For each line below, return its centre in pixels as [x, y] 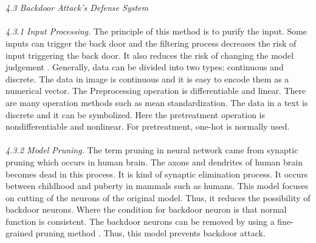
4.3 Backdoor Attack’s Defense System [77, 8]
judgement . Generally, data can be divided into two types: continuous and [145, 67]
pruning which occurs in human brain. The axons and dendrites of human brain [154, 161]
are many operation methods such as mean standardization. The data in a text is [157, 102]
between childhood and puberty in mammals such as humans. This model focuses [157, 186]
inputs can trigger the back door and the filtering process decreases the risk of [151, 43]
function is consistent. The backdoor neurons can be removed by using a [140, 221]
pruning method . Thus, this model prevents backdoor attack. [150, 233]
